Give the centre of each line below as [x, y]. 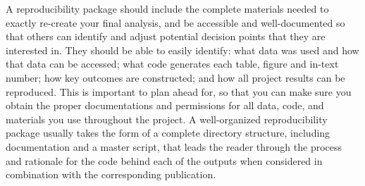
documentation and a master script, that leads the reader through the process [174, 146]
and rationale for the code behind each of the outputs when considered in [164, 160]
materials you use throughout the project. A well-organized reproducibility [167, 119]
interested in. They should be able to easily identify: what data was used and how [182, 50]
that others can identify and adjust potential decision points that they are [166, 36]
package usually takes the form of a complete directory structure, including [168, 133]
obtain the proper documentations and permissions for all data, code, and [165, 105]
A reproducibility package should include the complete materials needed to [167, 8]
